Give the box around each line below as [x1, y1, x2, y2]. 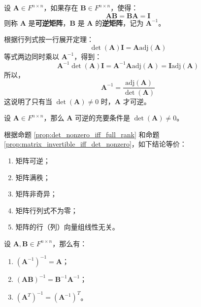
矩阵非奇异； [15, 189, 57, 199]
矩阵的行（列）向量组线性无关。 [15, 222, 119, 232]
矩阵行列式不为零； [15, 205, 78, 215]
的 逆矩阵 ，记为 [95, 17, 144, 28]
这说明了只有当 [4, 96, 52, 106]
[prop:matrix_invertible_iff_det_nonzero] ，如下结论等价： [4, 139, 187, 149]
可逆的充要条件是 [74, 113, 130, 123]
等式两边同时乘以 [4, 51, 59, 61]
